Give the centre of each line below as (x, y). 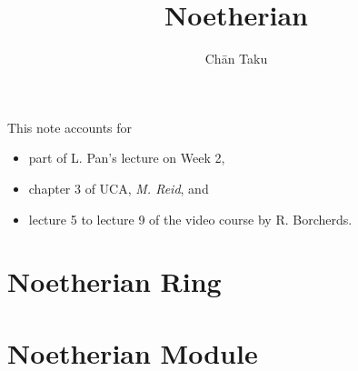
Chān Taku (236, 59)
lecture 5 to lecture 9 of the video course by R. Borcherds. (190, 219)
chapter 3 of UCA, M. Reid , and (119, 188)
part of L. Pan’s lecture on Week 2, (127, 158)
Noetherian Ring (114, 281)
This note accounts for (70, 127)
